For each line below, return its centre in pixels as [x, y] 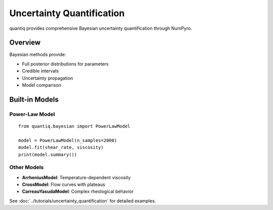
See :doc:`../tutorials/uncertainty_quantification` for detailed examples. [83, 201]
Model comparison [42, 85]
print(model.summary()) [48, 154]
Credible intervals [40, 71]
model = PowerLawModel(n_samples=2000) [68, 140]
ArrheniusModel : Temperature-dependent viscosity [76, 177]
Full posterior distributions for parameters [65, 64]
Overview [25, 43]
